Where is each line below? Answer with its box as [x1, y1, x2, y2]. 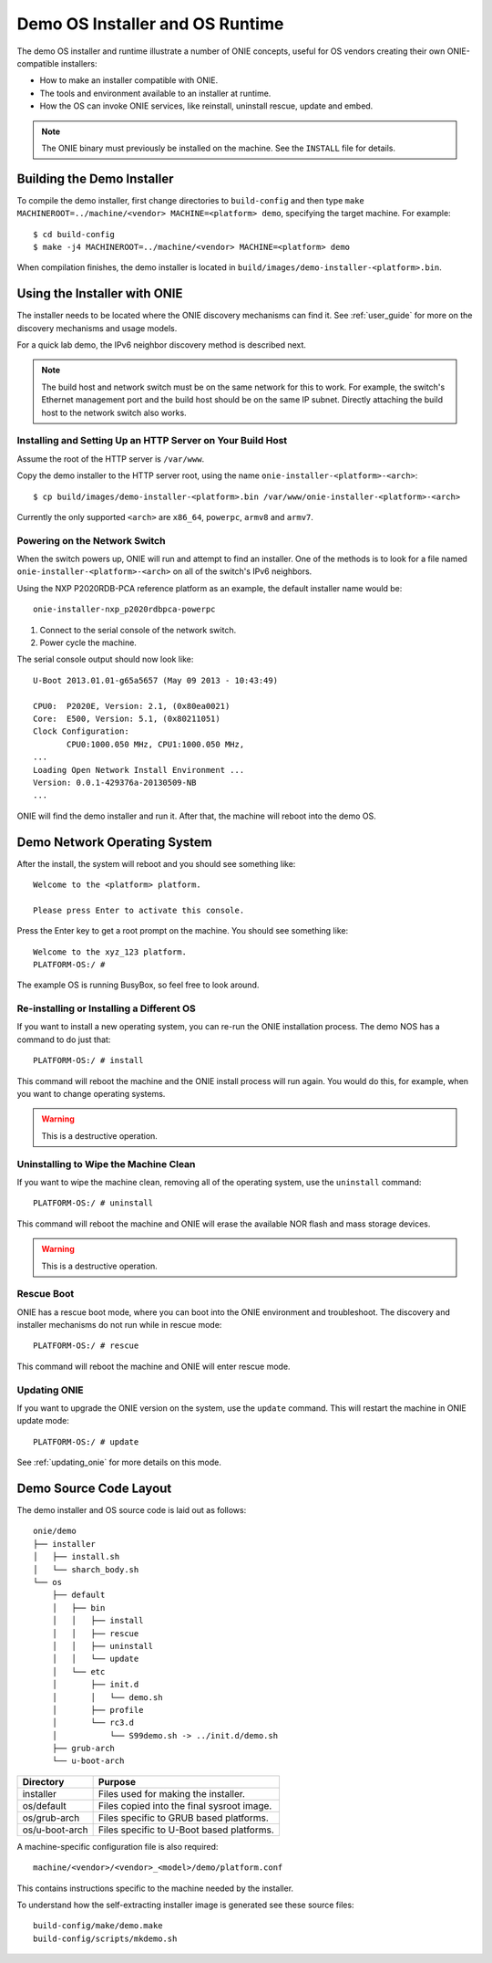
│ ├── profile [51, 1705, 144, 1715]
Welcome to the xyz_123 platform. [33, 946, 187, 957]
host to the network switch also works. [41, 407, 187, 418]
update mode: [16, 1415, 70, 1426]
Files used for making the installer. [97, 1787, 246, 1800]
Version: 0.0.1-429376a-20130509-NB [33, 777, 197, 788]
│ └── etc [51, 1666, 106, 1676]
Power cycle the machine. [39, 637, 137, 648]
